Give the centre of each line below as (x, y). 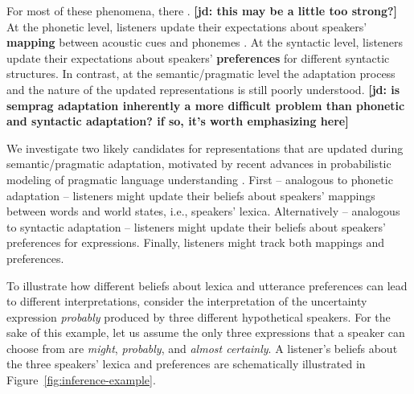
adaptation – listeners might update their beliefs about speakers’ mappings (191, 195)
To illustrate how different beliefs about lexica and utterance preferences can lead (207, 285)
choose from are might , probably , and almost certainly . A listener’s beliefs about (202, 348)
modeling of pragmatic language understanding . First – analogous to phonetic (200, 179)
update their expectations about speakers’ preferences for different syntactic (198, 57)
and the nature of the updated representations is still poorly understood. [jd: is (203, 89)
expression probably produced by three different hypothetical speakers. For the (199, 316)
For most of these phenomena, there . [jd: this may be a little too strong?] (202, 10)
